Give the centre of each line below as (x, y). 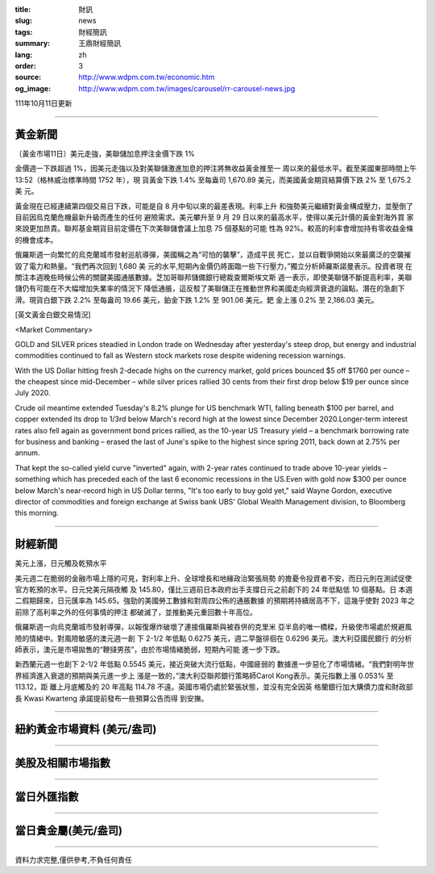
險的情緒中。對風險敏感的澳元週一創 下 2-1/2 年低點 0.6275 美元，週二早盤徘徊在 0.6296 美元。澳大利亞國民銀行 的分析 (213, 638)
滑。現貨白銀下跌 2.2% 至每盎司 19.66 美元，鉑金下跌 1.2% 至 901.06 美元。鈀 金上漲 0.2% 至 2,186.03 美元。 (197, 299)
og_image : (33, 88)
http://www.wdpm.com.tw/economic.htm (147, 77)
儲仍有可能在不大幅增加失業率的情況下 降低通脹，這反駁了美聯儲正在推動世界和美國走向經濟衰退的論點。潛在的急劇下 (210, 289)
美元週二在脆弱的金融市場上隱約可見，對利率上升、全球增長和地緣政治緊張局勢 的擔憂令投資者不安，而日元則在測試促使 (213, 578)
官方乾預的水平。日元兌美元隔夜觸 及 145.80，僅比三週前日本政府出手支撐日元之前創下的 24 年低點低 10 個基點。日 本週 (214, 590)
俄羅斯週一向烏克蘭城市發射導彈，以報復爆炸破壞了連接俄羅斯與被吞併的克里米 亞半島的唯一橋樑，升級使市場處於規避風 (213, 627)
